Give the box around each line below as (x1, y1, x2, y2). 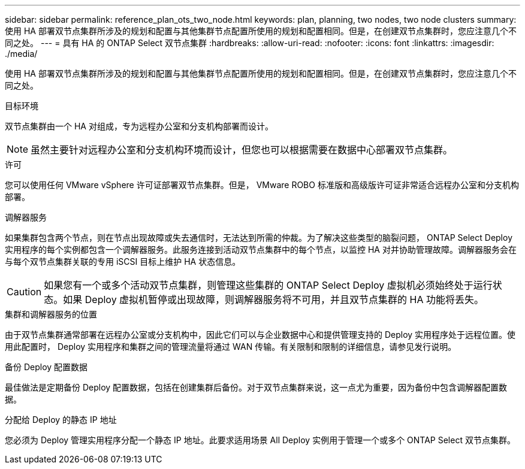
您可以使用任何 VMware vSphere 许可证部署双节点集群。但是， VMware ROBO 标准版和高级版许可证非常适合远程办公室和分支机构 (5, 180, 519, 190)
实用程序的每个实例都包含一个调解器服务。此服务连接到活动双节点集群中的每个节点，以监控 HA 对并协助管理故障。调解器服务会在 (5, 244, 517, 255)
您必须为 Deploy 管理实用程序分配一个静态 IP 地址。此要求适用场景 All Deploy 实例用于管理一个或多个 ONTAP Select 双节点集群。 (5, 435, 515, 445)
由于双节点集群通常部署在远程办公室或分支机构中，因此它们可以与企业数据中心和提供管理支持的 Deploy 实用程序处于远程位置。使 (5, 329, 516, 340)
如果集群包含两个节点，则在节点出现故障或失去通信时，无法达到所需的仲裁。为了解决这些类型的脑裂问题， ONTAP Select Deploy (5, 232, 513, 243)
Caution (7, 286, 42, 298)
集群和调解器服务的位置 (5, 309, 97, 319)
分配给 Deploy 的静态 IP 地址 (5, 414, 117, 425)
